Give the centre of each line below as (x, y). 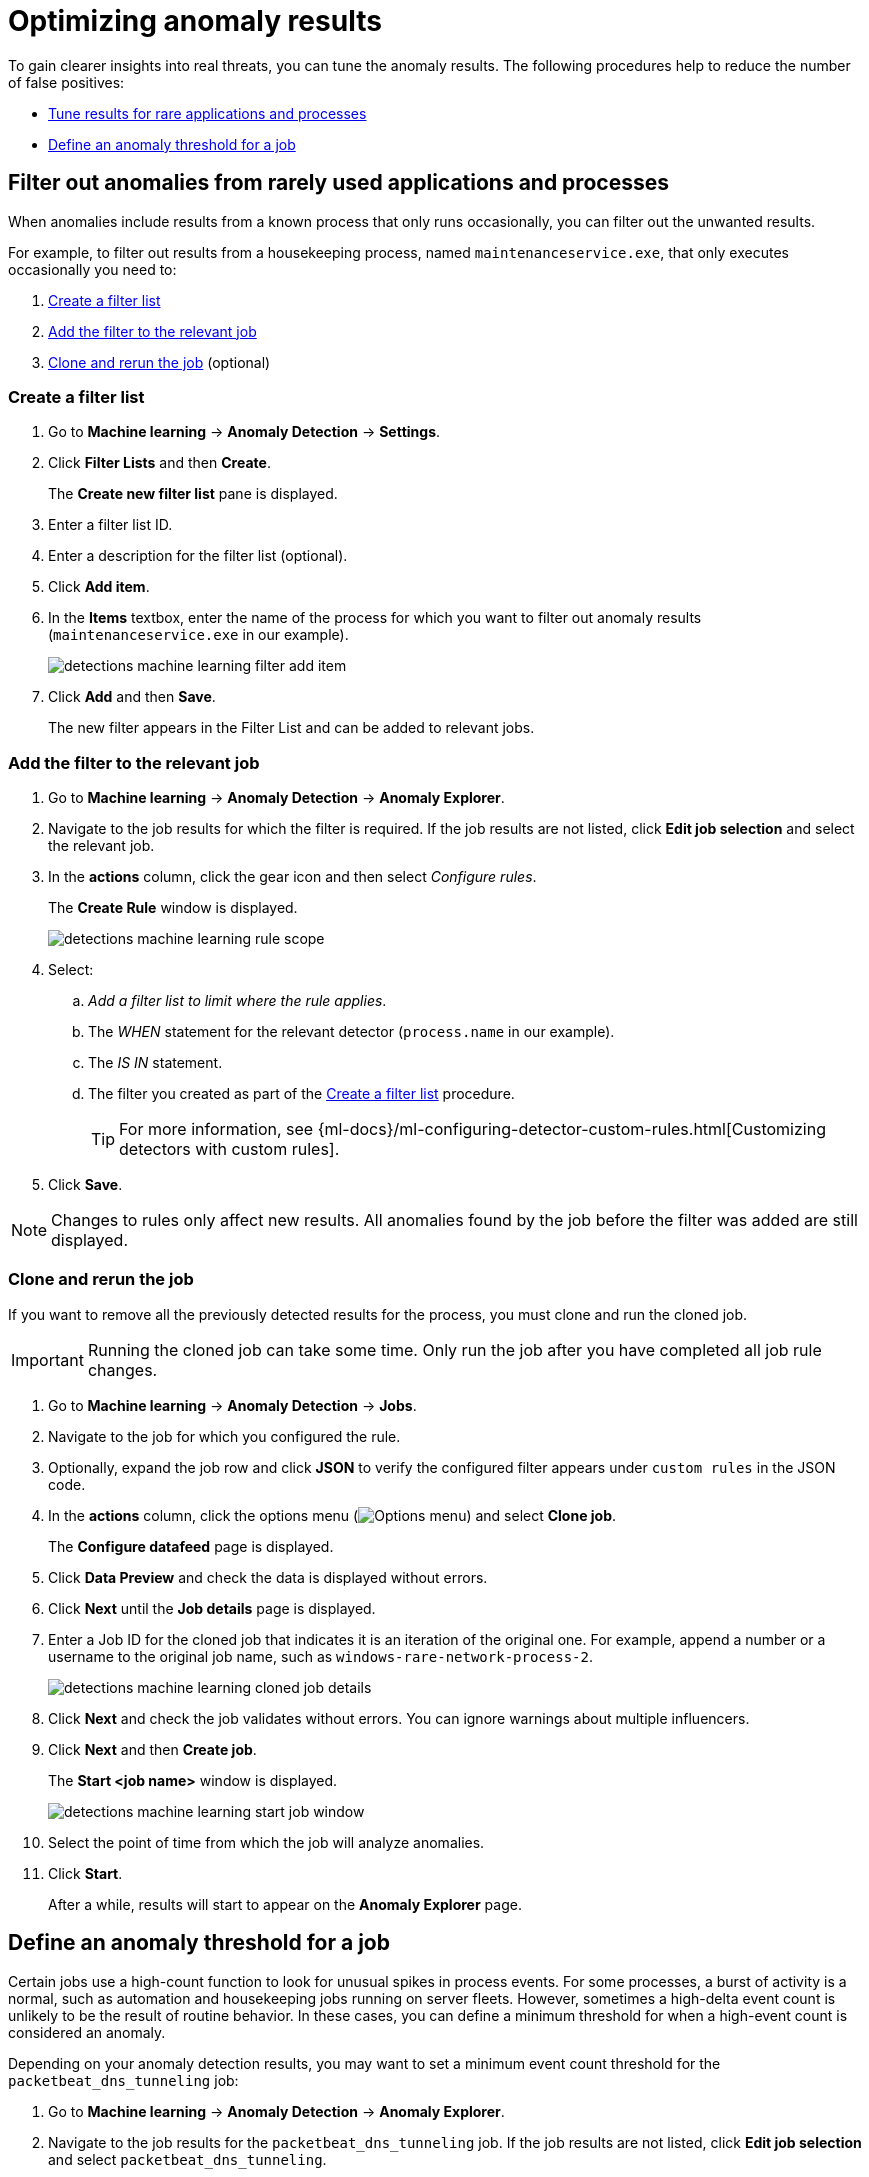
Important (47, 1359)
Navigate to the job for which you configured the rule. (224, 1436)
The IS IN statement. (155, 1063)
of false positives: (66, 82)
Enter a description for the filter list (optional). (198, 556)
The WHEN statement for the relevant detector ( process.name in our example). (351, 1032)
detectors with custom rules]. (229, 1149)
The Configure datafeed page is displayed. (191, 1546)
